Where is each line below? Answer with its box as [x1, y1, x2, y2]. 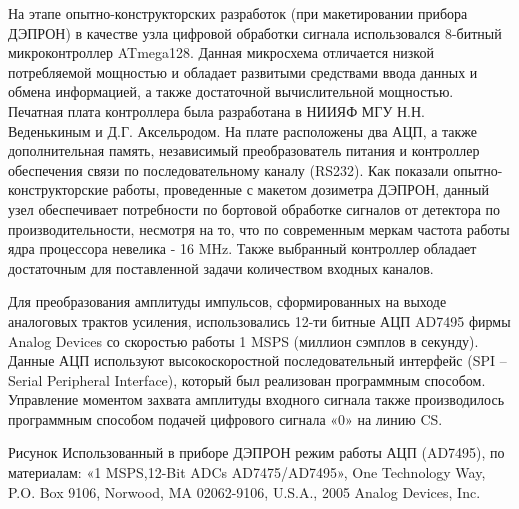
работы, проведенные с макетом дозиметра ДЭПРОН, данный [112, 179, 490, 200]
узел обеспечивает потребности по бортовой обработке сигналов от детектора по [8, 198, 501, 219]
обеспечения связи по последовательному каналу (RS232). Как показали [8, 159, 449, 180]
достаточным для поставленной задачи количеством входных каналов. [8, 257, 434, 278]
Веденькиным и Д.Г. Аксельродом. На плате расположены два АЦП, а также [8, 120, 478, 141]
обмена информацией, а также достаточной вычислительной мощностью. [8, 81, 454, 102]
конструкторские [8, 179, 109, 200]
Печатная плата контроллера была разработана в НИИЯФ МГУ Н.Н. [8, 100, 425, 121]
